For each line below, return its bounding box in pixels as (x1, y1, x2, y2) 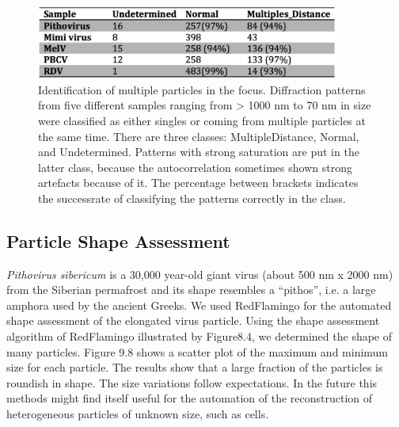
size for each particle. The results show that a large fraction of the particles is (6, 359, 383, 376)
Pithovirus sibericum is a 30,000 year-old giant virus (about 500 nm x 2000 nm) (6, 265, 393, 282)
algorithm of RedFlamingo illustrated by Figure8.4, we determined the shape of (6, 328, 393, 345)
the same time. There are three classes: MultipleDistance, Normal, (38, 128, 359, 144)
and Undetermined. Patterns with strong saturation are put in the (38, 143, 359, 160)
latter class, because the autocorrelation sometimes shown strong (38, 158, 352, 175)
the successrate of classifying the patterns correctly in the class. (38, 189, 346, 206)
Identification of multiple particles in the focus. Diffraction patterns (38, 81, 366, 97)
